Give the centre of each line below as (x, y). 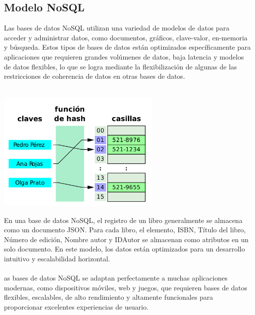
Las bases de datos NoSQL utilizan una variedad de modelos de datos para (117, 28)
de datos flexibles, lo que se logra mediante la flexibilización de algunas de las (121, 66)
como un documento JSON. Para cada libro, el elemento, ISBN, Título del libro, (125, 230)
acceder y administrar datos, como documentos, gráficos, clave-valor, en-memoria (126, 37)
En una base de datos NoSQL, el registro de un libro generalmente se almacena (123, 220)
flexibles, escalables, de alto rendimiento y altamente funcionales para (109, 297)
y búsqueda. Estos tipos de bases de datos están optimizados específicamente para (127, 47)
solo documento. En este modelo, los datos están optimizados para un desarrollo (125, 249)
